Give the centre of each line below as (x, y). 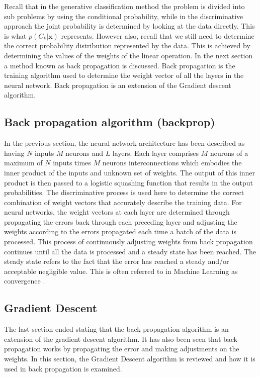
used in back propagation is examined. (63, 368)
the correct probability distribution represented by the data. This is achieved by (127, 45)
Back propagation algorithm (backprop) (110, 122)
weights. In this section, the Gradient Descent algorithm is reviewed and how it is (130, 359)
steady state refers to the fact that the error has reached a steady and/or (117, 261)
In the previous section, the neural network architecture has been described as (124, 143)
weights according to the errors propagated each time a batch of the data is (120, 231)
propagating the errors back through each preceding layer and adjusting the (121, 221)
